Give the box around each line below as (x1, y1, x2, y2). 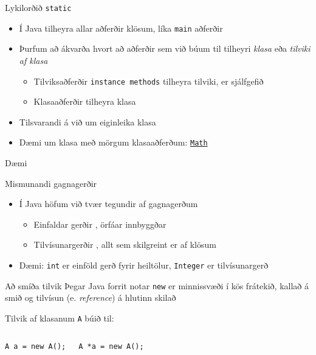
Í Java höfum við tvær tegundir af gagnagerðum (19, 197, 198, 210)
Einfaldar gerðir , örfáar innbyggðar (33, 217, 167, 230)
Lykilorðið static (5, 1, 72, 13)
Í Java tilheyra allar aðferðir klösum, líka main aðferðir (19, 21, 223, 34)
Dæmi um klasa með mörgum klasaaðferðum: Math (19, 136, 208, 149)
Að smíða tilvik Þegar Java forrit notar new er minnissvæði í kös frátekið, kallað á (5, 279, 309, 292)
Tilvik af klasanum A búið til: (5, 311, 114, 324)
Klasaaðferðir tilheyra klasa (33, 95, 136, 108)
